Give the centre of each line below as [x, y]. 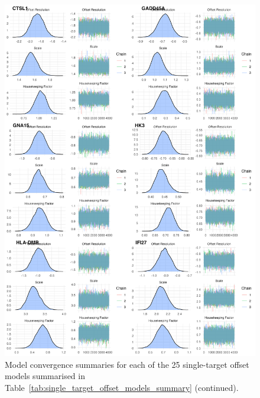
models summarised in [45, 376]
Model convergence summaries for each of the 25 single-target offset [127, 364]
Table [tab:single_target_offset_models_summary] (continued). [122, 387]
